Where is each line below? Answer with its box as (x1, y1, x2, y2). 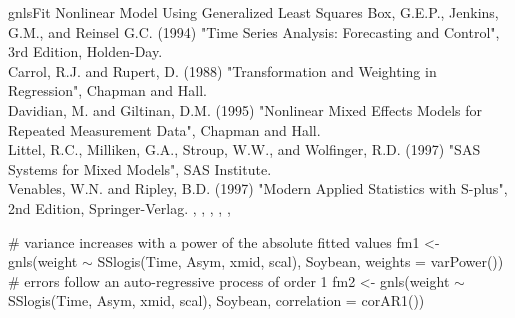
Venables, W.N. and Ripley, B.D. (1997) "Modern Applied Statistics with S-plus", (8, 178, 508, 199)
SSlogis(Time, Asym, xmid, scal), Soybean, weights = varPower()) (97, 251, 504, 272)
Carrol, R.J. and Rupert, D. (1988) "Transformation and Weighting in (8, 60, 437, 81)
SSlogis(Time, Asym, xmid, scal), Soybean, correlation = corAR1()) (8, 290, 425, 311)
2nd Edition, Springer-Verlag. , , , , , (8, 197, 231, 218)
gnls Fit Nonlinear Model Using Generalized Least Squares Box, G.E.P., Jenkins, (8, 2, 499, 22)
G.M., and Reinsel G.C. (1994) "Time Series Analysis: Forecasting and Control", (8, 21, 500, 42)
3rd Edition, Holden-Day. (8, 41, 163, 62)
